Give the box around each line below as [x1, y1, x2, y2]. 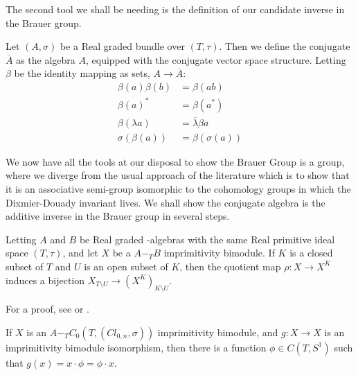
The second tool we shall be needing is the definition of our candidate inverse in [6, 2, 345, 16]
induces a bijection [6, 272, 85, 287]
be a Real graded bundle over [60, 39, 185, 53]
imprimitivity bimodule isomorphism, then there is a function [6, 340, 267, 354]
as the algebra [16, 52, 75, 67]
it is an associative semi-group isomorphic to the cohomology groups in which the [6, 182, 351, 195]
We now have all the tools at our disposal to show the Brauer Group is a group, [6, 154, 345, 168]
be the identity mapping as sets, [14, 66, 150, 80]
